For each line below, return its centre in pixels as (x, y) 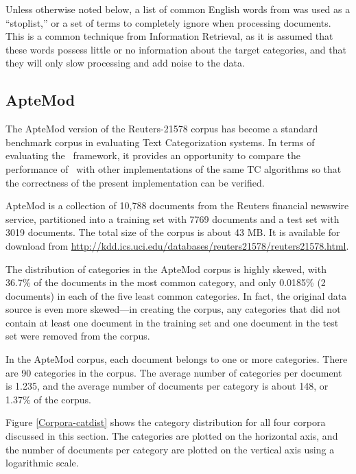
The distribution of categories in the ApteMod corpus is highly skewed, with (166, 269)
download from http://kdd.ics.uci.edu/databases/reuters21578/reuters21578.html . (177, 245)
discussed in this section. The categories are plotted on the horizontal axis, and (172, 436)
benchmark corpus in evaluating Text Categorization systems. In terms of (160, 142)
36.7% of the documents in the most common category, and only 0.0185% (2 (166, 282)
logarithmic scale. (42, 463)
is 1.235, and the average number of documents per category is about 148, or (167, 386)
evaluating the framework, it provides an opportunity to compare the (153, 155)
